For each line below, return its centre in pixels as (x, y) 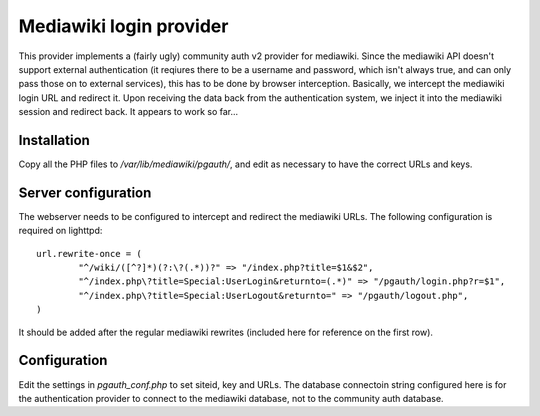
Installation (54, 140)
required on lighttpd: (60, 231)
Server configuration (85, 192)
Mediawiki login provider (123, 26)
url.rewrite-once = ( (89, 253)
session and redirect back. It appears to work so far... (128, 112)
